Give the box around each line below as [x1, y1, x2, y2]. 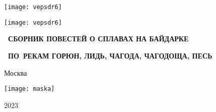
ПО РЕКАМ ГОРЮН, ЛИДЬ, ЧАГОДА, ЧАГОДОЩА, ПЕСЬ [8, 50, 212, 61]
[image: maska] [4, 85, 55, 93]
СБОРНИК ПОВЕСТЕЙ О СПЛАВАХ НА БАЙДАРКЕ [8, 33, 189, 44]
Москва [4, 67, 27, 78]
